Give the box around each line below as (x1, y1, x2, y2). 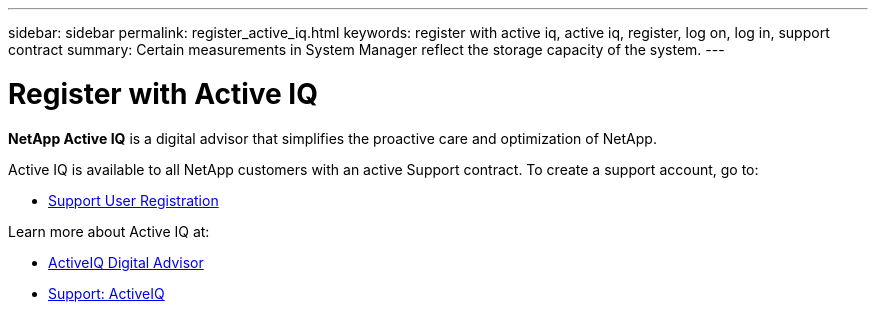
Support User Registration (48, 191, 219, 209)
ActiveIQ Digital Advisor (48, 253, 204, 271)
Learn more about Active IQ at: (8, 222, 210, 240)
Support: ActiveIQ (48, 284, 165, 302)
